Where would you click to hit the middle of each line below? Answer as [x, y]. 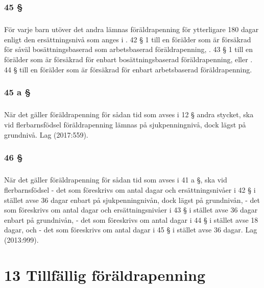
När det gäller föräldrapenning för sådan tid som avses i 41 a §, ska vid [116, 180]
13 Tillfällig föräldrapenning [105, 274]
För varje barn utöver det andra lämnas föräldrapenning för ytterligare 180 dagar [131, 29]
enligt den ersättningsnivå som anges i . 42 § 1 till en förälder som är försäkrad [128, 39]
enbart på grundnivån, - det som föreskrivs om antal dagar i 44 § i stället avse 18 [131, 219]
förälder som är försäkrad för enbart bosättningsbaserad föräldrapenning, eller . [128, 59]
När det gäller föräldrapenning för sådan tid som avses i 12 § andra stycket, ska [129, 114]
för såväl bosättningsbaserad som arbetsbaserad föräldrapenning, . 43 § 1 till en [129, 49]
